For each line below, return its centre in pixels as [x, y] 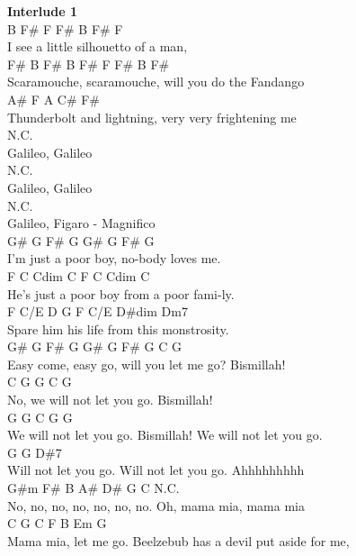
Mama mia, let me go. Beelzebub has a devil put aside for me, [178, 540]
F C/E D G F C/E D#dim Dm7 [98, 311]
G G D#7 [35, 452]
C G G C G [40, 382]
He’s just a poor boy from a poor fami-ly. [121, 293]
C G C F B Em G [57, 523]
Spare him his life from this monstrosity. [118, 328]
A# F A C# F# [54, 99]
